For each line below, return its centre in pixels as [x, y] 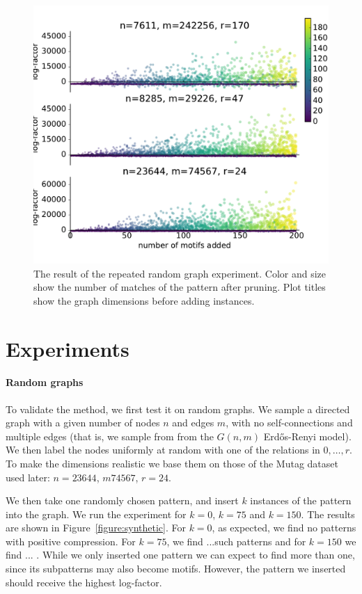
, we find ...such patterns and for [236, 541]
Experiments [68, 348]
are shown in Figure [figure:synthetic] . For [96, 528]
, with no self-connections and [289, 423]
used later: [28, 477]
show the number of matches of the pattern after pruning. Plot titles [180, 287]
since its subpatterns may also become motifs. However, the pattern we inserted [176, 569]
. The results [328, 514]
